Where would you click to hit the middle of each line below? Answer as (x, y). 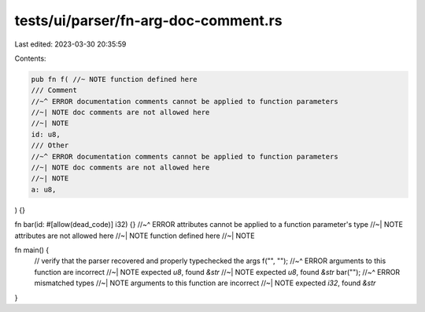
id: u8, (46, 134)
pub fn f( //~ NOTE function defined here (114, 79)
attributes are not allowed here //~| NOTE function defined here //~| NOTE (135, 236)
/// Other (50, 145)
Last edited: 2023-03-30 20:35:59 (70, 44)
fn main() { (32, 250)
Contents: (30, 58)
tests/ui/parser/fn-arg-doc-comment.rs (148, 20)
